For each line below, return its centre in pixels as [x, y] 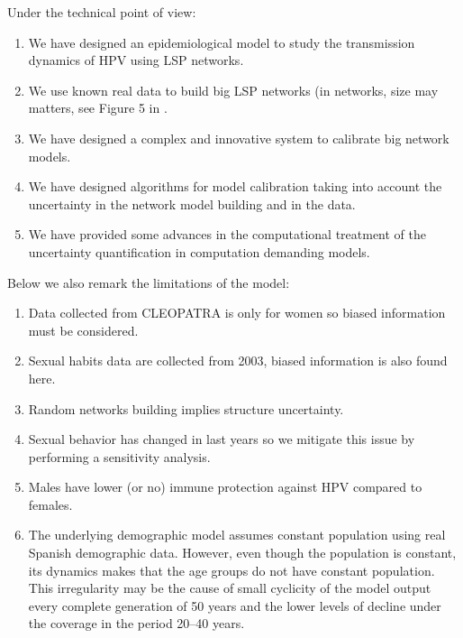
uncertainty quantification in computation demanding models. [199, 251]
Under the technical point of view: [102, 12]
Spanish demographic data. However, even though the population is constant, [242, 553]
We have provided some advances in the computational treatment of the [227, 234]
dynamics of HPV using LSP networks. [136, 60]
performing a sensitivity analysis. [119, 456]
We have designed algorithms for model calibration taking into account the [235, 186]
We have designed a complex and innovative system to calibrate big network [239, 138]
